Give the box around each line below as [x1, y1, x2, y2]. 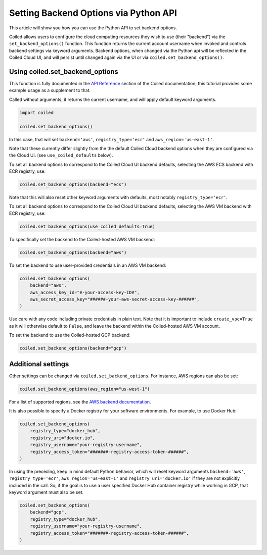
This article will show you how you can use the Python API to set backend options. [9, 25, 178, 31]
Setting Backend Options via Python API [9, 7, 178, 18]
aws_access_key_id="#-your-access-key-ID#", [30, 290, 140, 295]
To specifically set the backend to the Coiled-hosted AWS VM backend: [9, 236, 155, 242]
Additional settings [9, 359, 69, 368]
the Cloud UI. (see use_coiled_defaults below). [9, 152, 113, 158]
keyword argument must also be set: [9, 489, 84, 495]
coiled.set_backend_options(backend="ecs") [19, 182, 127, 188]
